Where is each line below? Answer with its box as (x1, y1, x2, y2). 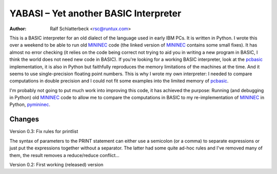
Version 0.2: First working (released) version (9, 161, 104, 167)
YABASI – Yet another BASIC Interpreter (9, 8, 182, 19)
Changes (9, 115, 39, 124)
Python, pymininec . (9, 101, 51, 107)
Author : (9, 26, 27, 32)
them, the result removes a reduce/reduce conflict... (9, 152, 120, 158)
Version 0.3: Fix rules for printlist (9, 128, 78, 135)
